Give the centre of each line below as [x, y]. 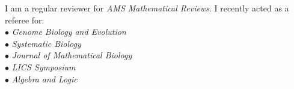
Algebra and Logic [44, 78]
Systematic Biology [46, 43]
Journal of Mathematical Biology [72, 55]
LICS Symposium [44, 66]
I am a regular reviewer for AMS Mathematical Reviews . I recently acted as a [147, 8]
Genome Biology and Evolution [69, 32]
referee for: [25, 20]
